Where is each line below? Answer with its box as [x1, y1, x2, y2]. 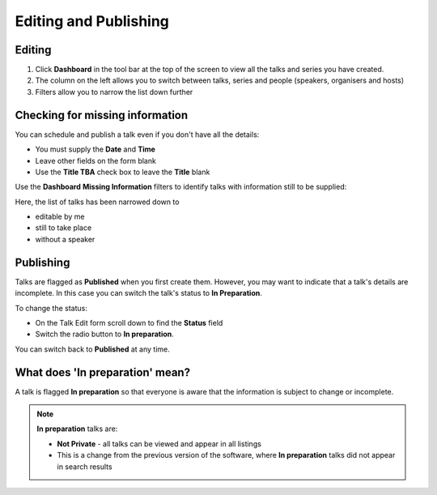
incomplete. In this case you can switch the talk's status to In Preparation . [15, 288, 263, 298]
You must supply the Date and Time [35, 144, 155, 154]
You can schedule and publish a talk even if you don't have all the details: [15, 130, 260, 139]
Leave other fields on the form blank [35, 156, 157, 165]
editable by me [35, 211, 85, 222]
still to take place [35, 223, 92, 233]
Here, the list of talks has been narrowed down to [15, 197, 180, 207]
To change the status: [15, 303, 88, 313]
